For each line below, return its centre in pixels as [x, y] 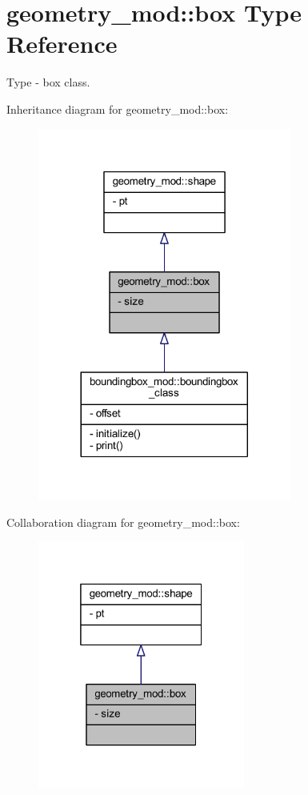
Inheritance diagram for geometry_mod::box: [118, 108]
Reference [62, 44]
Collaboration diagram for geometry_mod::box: [123, 522]
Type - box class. [48, 82]
